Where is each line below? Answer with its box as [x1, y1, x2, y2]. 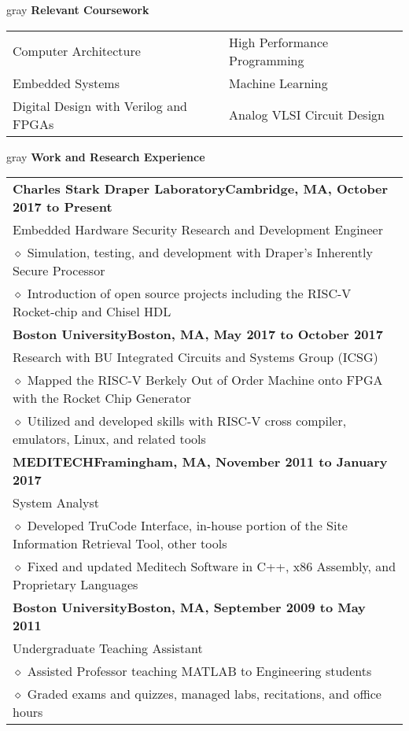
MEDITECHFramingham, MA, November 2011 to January [13, 452, 388, 471]
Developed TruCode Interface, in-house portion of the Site [27, 516, 348, 535]
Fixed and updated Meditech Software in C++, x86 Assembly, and [27, 557, 396, 576]
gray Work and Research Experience [6, 148, 205, 164]
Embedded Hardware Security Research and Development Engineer [13, 220, 383, 239]
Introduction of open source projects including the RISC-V [27, 284, 352, 303]
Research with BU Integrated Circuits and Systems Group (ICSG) [13, 348, 378, 367]
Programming [229, 50, 304, 69]
